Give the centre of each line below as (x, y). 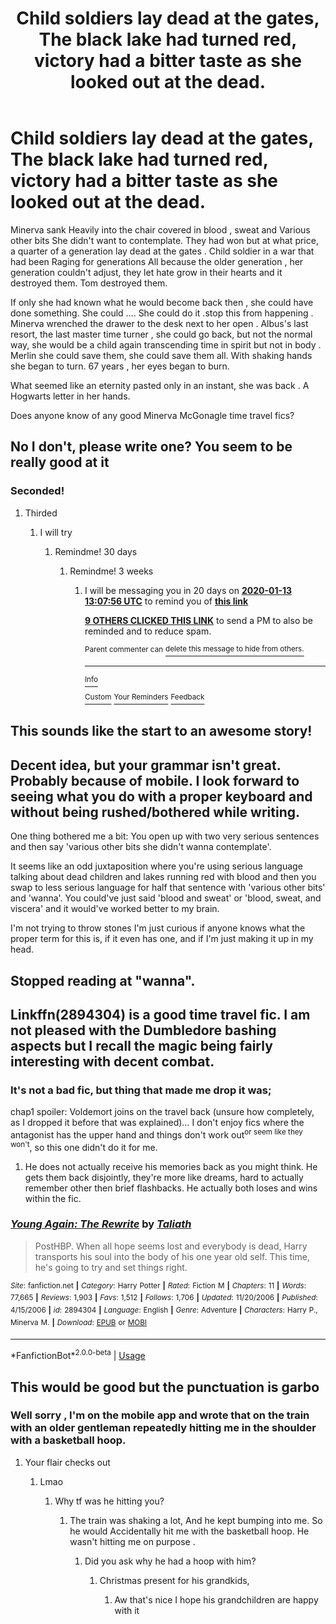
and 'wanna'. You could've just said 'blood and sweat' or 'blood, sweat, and (166, 898)
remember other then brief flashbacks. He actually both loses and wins (171, 1188)
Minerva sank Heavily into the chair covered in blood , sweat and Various (160, 229)
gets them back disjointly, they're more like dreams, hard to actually (164, 1177)
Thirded (41, 513)
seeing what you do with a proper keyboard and (161, 796)
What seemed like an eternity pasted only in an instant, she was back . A (160, 385)
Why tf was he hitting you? (109, 1501)
